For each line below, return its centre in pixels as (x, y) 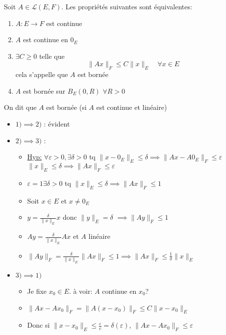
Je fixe (37, 291)
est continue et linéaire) (132, 107)
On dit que (20, 107)
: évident (57, 123)
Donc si (38, 325)
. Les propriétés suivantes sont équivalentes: (127, 6)
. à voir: (81, 291)
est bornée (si (66, 107)
